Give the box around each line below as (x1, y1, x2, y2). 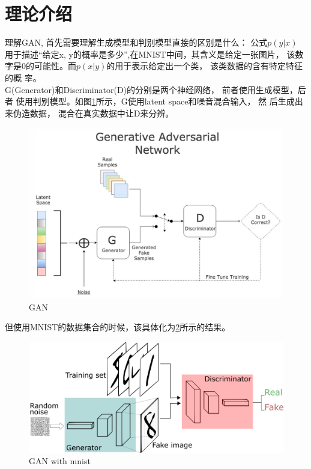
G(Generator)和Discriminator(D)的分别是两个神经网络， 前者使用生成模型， (5, 83, 298, 95)
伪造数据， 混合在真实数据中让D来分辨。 (13, 106, 174, 119)
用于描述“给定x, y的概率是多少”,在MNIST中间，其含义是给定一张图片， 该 (5, 47, 295, 60)
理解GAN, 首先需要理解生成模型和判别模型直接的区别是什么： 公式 (5, 36, 268, 49)
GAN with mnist (29, 455, 91, 467)
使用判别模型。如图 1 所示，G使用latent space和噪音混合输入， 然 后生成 (16, 95, 295, 107)
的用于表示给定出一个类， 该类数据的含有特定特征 (106, 59, 303, 72)
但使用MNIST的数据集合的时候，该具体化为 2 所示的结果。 (5, 321, 231, 333)
